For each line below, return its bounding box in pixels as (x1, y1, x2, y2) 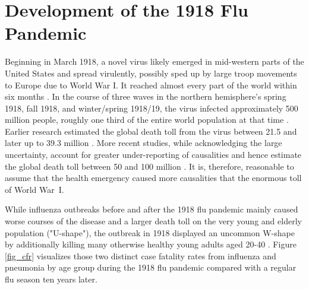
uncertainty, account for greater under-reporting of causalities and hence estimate (5, 148, 302, 161)
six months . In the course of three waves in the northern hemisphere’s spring (5, 90, 286, 103)
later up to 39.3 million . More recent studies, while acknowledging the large (5, 136, 282, 149)
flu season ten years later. (5, 273, 97, 285)
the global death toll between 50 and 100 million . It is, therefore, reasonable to (5, 160, 294, 172)
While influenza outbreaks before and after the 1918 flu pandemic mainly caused (5, 203, 298, 215)
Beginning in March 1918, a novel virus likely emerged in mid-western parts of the (5, 55, 304, 68)
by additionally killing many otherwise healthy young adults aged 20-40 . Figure (5, 238, 297, 250)
